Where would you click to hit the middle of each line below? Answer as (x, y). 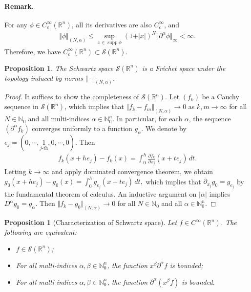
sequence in (21, 106)
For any (16, 24)
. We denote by (164, 128)
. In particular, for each (147, 119)
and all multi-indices (59, 119)
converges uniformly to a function (82, 128)
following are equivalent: (41, 232)
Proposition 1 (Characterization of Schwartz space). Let (91, 222)
